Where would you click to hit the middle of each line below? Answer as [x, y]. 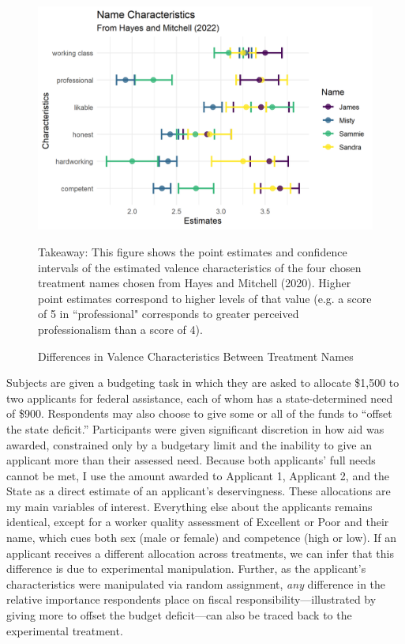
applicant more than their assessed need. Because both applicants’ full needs [191, 460]
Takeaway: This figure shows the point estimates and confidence [193, 251]
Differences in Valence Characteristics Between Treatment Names [196, 356]
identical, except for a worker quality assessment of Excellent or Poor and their [198, 522]
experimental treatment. [65, 630]
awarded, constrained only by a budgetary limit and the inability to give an [189, 444]
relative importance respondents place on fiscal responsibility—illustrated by [191, 599]
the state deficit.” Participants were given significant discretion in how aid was [195, 428]
